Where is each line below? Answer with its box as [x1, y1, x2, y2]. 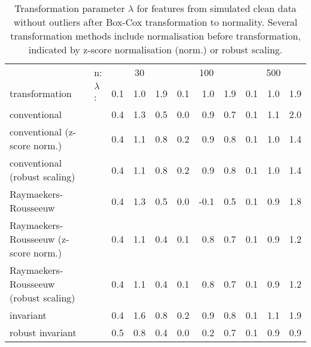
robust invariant [10, 325, 77, 339]
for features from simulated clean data [136, 1, 297, 15]
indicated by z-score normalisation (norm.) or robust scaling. [28, 43, 283, 56]
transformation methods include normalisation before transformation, [10, 29, 301, 43]
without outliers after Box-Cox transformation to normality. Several [13, 15, 298, 29]
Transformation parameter [14, 1, 125, 15]
